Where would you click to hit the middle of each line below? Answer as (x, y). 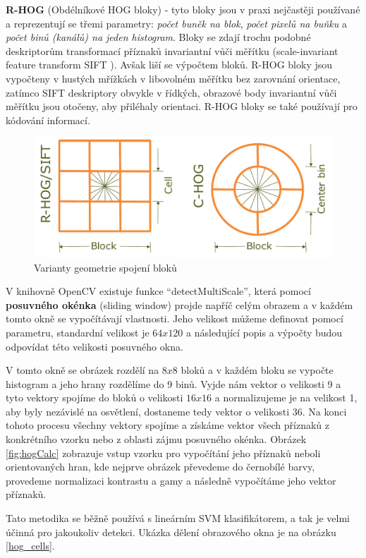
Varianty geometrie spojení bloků (105, 267)
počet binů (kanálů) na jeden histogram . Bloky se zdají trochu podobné (158, 37)
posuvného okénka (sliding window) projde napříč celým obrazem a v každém (179, 304)
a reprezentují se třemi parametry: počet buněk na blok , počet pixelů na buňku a (176, 23)
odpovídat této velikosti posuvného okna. (94, 346)
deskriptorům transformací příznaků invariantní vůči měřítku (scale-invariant (172, 50)
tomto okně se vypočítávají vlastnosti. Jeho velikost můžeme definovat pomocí (175, 319)
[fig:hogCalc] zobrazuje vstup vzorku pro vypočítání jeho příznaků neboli (163, 453)
